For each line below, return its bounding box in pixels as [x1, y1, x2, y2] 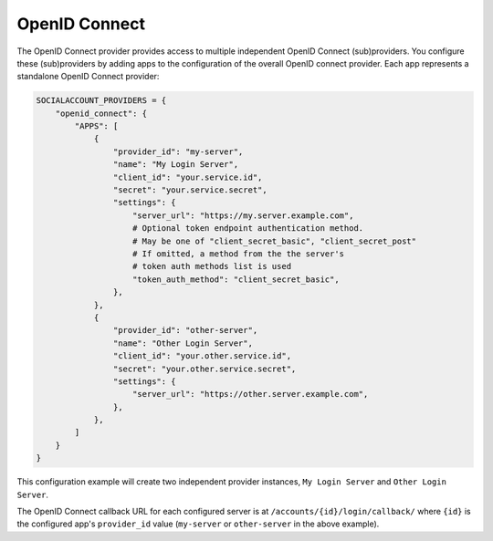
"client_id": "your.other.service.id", [112, 351, 292, 361]
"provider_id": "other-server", [112, 325, 258, 336]
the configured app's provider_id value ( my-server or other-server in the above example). [16, 518, 380, 529]
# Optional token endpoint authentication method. [132, 224, 364, 234]
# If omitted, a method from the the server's [132, 249, 345, 259]
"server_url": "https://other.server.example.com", [132, 389, 369, 400]
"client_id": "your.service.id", [112, 172, 263, 182]
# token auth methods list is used [132, 261, 292, 272]
